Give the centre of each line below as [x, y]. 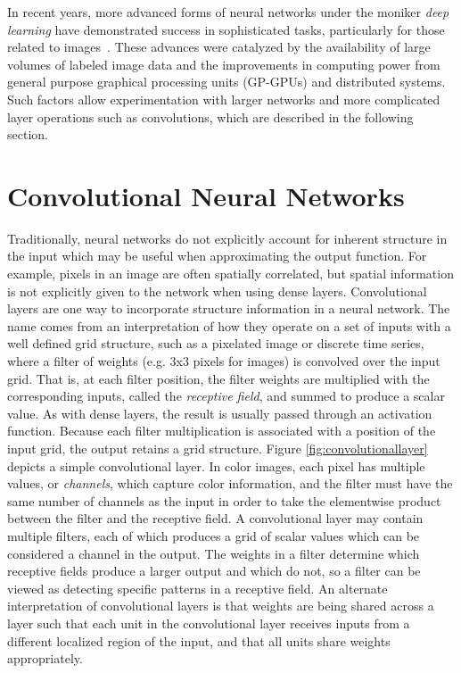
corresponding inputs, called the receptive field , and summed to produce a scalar [226, 396]
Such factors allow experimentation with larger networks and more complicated [224, 99]
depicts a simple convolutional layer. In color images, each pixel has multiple [216, 465]
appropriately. [45, 658]
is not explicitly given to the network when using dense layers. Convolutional [217, 291]
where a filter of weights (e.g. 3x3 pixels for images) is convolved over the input [224, 361]
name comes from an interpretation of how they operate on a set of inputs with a [229, 325]
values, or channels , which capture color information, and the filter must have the [230, 483]
